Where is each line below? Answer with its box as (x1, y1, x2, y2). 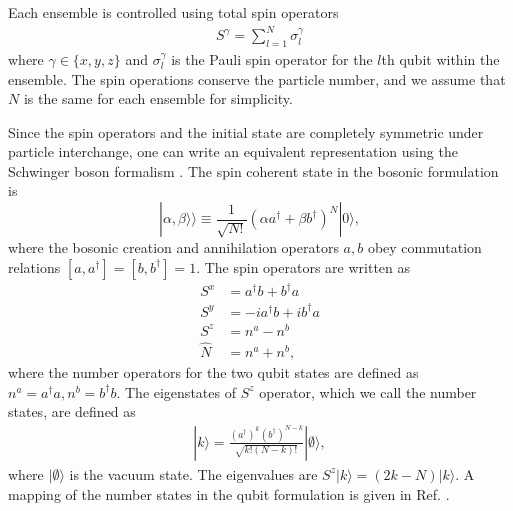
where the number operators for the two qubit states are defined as (8, 362, 419, 383)
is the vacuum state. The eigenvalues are (69, 463, 318, 484)
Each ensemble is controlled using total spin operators (8, 2, 339, 22)
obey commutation (367, 237, 482, 258)
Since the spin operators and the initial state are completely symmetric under (8, 121, 484, 142)
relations (8, 256, 61, 277)
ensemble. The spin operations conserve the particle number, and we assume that (8, 68, 506, 89)
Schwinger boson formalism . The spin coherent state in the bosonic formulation (8, 160, 499, 181)
